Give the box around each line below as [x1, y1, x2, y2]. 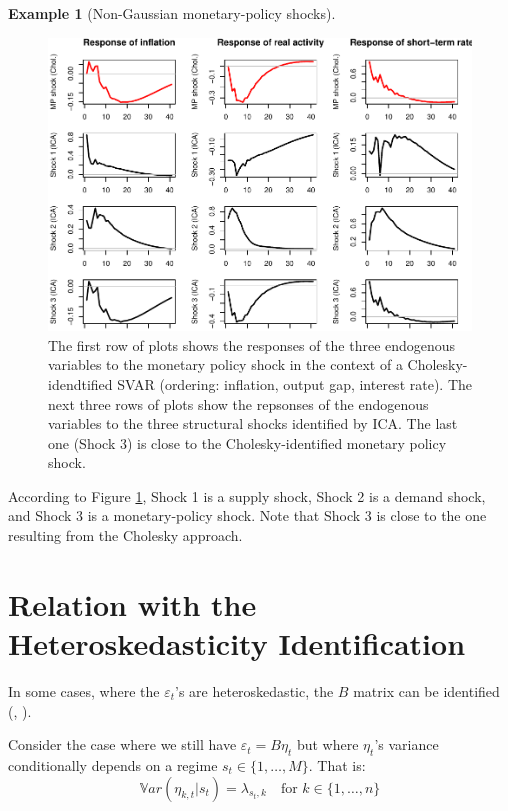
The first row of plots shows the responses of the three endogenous [48, 334, 456, 355]
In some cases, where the [8, 680, 160, 701]
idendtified [48, 373, 113, 394]
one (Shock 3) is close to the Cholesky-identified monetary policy [48, 432, 447, 453]
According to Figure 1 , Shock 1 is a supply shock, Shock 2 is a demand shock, [8, 485, 486, 506]
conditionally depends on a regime [8, 754, 218, 775]
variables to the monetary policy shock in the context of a [48, 354, 403, 375]
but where [296, 734, 359, 755]
